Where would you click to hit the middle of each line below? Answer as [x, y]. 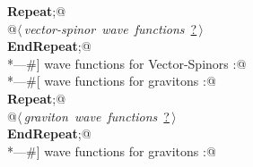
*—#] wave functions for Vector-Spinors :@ [127, 63]
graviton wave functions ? [96, 116]
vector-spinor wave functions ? [110, 28]
